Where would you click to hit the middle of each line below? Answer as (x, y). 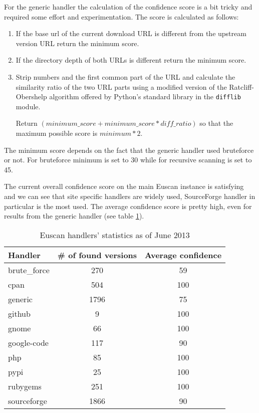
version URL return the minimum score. (77, 43)
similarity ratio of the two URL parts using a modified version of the (121, 86)
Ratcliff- (241, 86)
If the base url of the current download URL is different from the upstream (131, 33)
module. (28, 106)
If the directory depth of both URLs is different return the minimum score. (131, 60)
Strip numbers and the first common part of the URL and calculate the (125, 76)
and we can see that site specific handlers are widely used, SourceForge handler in (130, 196)
